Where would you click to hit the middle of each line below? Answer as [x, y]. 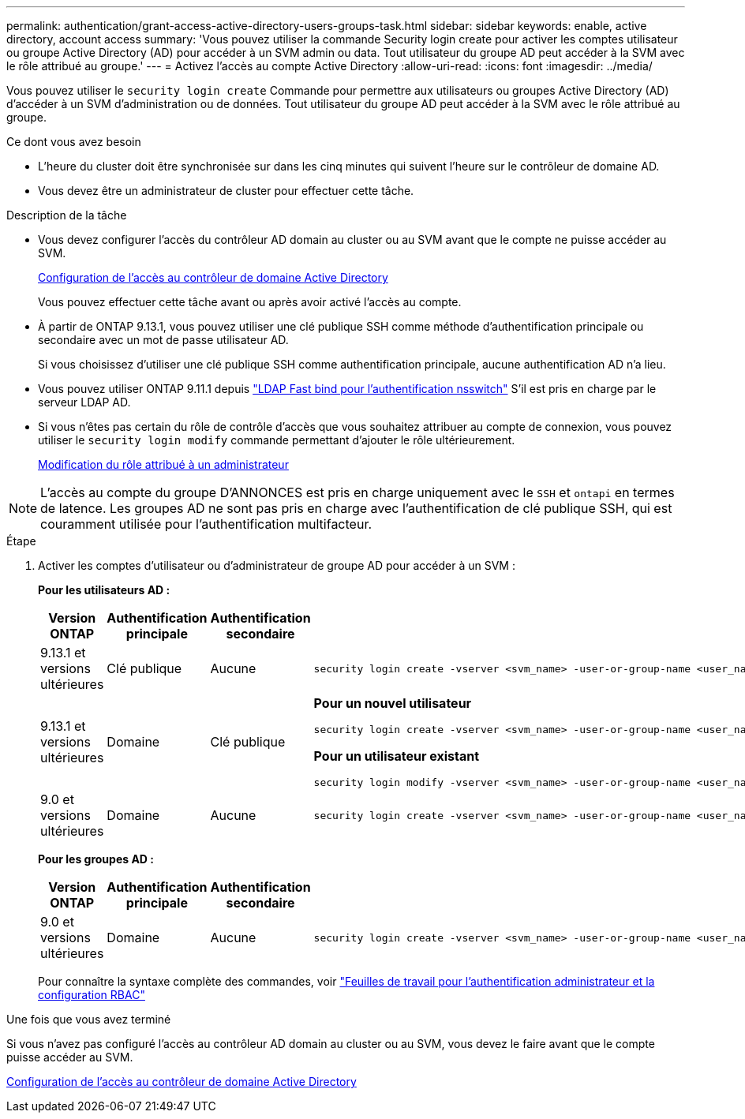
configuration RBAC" [92, 995]
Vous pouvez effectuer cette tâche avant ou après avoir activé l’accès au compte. [250, 302]
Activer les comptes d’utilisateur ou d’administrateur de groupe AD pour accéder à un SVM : [277, 565]
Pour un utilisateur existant [397, 756]
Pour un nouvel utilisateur [393, 703]
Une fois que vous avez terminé [89, 1019]
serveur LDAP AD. [84, 402]
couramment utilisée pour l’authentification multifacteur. [206, 524]
